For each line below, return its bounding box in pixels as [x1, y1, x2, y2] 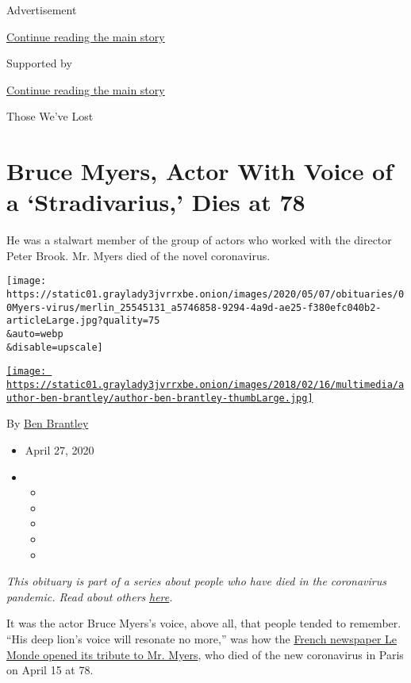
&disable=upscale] [6, 341, 103, 353]
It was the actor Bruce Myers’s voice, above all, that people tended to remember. [6, 615, 401, 631]
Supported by [6, 55, 72, 71]
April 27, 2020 [25, 441, 94, 458]
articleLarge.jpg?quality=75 [6, 315, 160, 327]
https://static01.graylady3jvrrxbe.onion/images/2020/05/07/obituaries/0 [6, 289, 405, 301]
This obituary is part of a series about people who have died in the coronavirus [6, 573, 386, 589]
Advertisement [6, 2, 77, 17]
